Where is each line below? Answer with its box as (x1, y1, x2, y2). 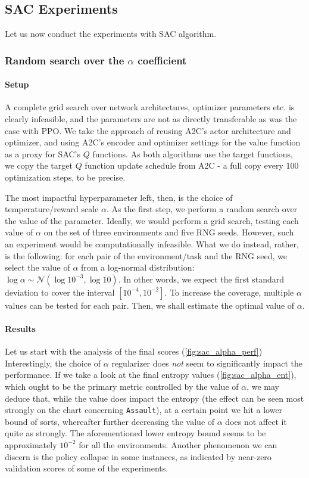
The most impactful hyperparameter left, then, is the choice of (5, 191, 233, 203)
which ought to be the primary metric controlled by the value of (5, 380, 239, 392)
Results (5, 322, 36, 334)
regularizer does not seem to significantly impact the (111, 356, 303, 369)
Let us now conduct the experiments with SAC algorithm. (5, 27, 217, 40)
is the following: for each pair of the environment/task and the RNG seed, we (5, 249, 287, 262)
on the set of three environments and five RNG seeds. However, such (43, 226, 294, 238)
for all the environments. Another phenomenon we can (79, 438, 277, 451)
